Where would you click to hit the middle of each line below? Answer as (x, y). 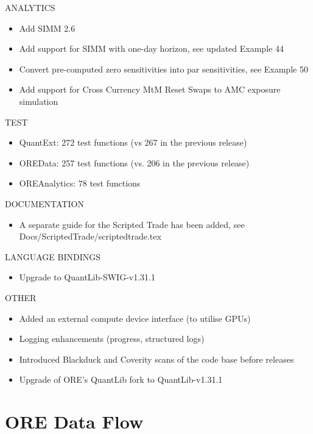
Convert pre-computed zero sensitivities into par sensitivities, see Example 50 (164, 69)
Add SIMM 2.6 (47, 28)
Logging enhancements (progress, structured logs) (112, 339)
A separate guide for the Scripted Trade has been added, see (132, 224)
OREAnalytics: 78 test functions (80, 183)
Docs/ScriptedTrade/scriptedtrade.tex (90, 236)
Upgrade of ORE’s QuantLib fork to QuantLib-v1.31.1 (121, 379)
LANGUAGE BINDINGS (53, 256)
